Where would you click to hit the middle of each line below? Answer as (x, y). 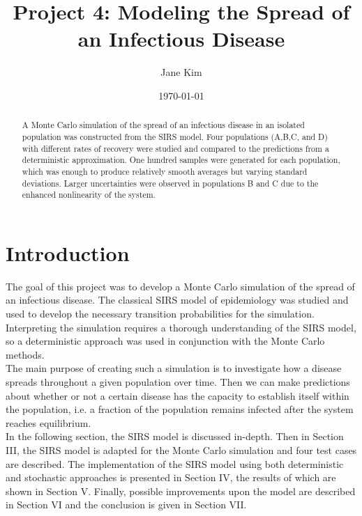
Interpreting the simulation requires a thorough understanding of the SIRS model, (181, 327)
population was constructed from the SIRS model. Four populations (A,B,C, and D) (175, 136)
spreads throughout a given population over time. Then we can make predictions (178, 381)
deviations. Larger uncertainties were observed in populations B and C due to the (170, 183)
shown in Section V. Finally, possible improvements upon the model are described (181, 491)
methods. (25, 354)
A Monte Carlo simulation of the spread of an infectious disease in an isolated (163, 125)
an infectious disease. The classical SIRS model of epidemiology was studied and (177, 300)
